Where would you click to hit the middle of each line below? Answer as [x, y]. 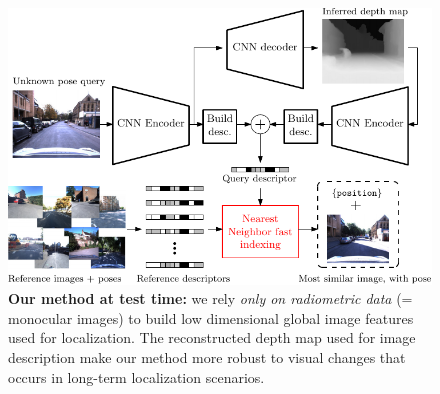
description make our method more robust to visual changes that [207, 356]
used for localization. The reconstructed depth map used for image [212, 337]
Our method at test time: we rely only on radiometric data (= [210, 298]
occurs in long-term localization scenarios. [136, 376]
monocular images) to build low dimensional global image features [211, 317]
